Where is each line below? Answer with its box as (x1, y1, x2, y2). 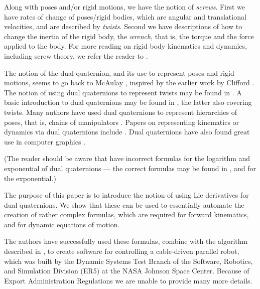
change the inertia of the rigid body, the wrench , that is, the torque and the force (4, 31, 254, 41)
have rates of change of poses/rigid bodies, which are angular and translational (4, 11, 246, 22)
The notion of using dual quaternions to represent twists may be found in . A (4, 87, 242, 97)
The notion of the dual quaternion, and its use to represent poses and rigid (4, 67, 234, 78)
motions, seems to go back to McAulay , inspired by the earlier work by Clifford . (4, 77, 254, 88)
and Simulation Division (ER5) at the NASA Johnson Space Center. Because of (4, 265, 249, 276)
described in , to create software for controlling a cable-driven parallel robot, (4, 246, 239, 256)
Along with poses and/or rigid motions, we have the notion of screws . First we (4, 2, 245, 12)
